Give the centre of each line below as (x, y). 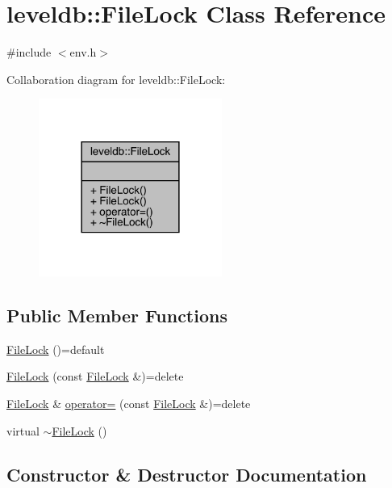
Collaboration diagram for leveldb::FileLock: (116, 79)
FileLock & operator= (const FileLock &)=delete (129, 403)
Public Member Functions (117, 315)
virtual (23, 430)
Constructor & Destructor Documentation (187, 474)
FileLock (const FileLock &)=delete (95, 376)
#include (29, 52)
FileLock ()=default (56, 349)
